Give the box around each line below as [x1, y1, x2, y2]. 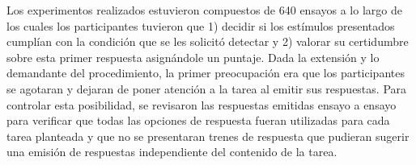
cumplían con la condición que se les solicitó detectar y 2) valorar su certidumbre [6, 33, 409, 50]
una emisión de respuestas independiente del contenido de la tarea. [6, 143, 337, 160]
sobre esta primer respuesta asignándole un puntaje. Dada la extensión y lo [6, 48, 380, 65]
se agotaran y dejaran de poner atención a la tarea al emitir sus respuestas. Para [6, 80, 407, 97]
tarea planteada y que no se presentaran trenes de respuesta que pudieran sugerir [6, 127, 410, 144]
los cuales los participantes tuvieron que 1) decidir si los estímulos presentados [6, 17, 395, 34]
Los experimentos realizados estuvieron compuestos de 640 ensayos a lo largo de [6, 2, 402, 18]
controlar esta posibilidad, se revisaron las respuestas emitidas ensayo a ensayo [6, 96, 397, 113]
